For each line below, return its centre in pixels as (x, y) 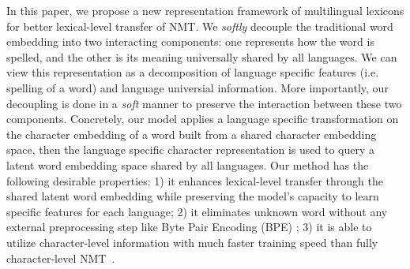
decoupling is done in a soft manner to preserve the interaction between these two (204, 103)
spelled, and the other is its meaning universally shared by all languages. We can (202, 56)
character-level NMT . (61, 258)
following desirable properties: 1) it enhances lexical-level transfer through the (195, 180)
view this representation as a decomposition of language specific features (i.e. (193, 72)
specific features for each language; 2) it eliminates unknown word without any (197, 211)
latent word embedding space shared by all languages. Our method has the (188, 164)
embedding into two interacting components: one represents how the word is (190, 41)
